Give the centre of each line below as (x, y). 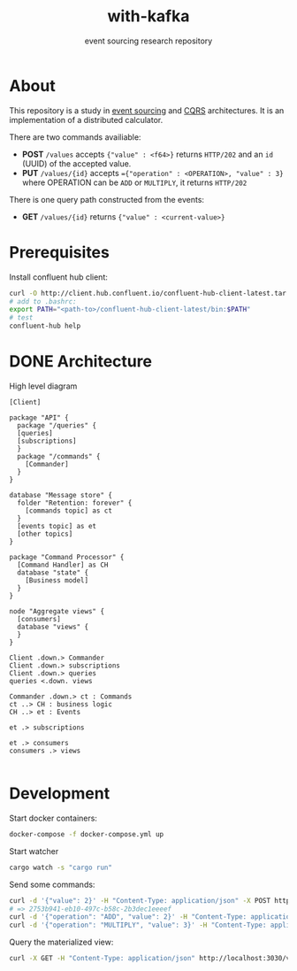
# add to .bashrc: (43, 301)
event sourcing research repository (148, 41)
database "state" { (53, 573)
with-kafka (148, 16)
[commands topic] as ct (69, 511)
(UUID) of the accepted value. (76, 163)
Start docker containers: (53, 818)
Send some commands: (52, 884)
